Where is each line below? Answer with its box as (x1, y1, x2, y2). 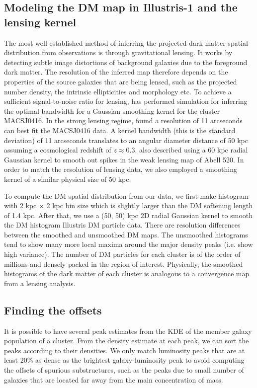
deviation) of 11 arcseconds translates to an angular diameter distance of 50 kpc (4, 135, 248, 145)
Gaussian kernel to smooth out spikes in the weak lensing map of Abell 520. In (4, 154, 244, 164)
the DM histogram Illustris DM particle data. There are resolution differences (4, 220, 241, 230)
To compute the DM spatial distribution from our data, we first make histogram (4, 190, 249, 201)
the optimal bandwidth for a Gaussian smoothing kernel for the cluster (4, 105, 220, 116)
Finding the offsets (4, 302, 102, 317)
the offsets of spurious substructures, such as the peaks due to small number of (4, 365, 244, 375)
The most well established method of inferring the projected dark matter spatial (4, 37, 248, 48)
